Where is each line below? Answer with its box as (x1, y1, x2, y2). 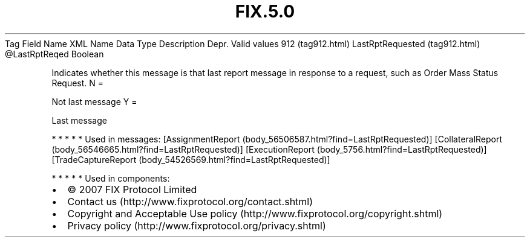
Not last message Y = (51, 96, 137, 107)
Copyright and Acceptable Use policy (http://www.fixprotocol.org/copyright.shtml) (67, 207, 443, 220)
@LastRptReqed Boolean (5, 48, 104, 59)
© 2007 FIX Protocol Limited (67, 183, 197, 196)
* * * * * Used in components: (51, 173, 170, 183)
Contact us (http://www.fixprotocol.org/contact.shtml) (67, 195, 313, 208)
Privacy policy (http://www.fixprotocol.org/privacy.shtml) (67, 219, 326, 232)
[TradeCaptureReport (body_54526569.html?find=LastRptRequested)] (51, 154, 330, 165)
